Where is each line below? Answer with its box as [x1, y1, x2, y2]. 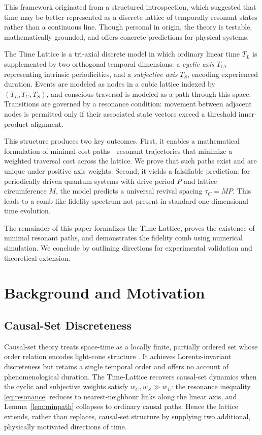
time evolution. [4, 205, 51, 216]
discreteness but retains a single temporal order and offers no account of [4, 361, 228, 372]
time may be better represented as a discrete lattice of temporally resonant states [4, 11, 257, 22]
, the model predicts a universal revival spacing [55, 185, 203, 196]
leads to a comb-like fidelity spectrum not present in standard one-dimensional [4, 195, 248, 206]
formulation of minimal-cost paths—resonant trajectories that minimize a [4, 145, 233, 156]
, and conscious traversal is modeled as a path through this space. [46, 88, 251, 99]
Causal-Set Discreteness [4, 317, 132, 333]
